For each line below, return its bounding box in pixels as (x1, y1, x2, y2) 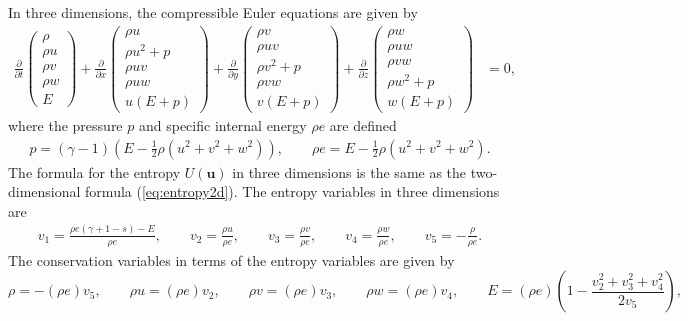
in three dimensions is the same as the (232, 161, 467, 182)
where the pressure (8, 114, 123, 135)
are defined (329, 114, 397, 135)
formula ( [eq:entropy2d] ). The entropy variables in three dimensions (85, 181, 500, 202)
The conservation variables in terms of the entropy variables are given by (8, 249, 455, 270)
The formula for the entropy (8, 161, 181, 182)
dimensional (8, 181, 81, 202)
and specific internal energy (138, 114, 307, 135)
